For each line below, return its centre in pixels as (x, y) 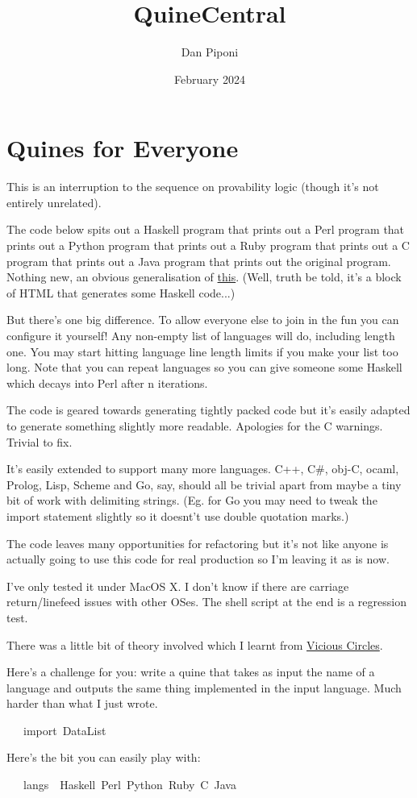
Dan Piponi (210, 52)
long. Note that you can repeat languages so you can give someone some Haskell (204, 367)
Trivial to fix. (40, 441)
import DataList (65, 730)
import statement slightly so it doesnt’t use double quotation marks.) (178, 515)
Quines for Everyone (123, 148)
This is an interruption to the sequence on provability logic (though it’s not (193, 187)
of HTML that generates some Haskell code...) (121, 292)
